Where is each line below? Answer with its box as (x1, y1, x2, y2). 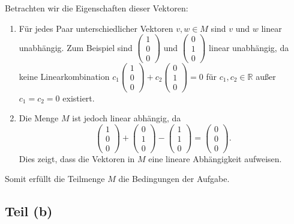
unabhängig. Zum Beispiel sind (19, 41, 133, 53)
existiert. (62, 91, 95, 104)
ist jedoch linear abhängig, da (72, 112, 181, 124)
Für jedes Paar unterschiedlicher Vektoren (19, 22, 173, 34)
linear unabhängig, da (209, 41, 289, 53)
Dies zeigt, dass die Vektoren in (19, 152, 135, 165)
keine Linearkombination (19, 70, 110, 82)
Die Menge (19, 112, 59, 124)
